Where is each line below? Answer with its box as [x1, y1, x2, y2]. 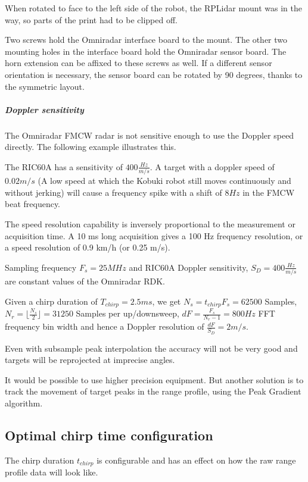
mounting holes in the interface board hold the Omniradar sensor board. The [5, 45, 287, 57]
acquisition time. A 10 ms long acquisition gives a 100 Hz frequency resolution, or [5, 229, 303, 242]
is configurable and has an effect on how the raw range [97, 453, 296, 466]
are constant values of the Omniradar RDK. [5, 275, 165, 287]
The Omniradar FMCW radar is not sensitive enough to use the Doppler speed [5, 129, 294, 141]
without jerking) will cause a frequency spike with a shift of [5, 186, 222, 198]
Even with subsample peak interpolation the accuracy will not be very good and [5, 342, 298, 354]
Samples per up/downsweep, [76, 307, 179, 320]
